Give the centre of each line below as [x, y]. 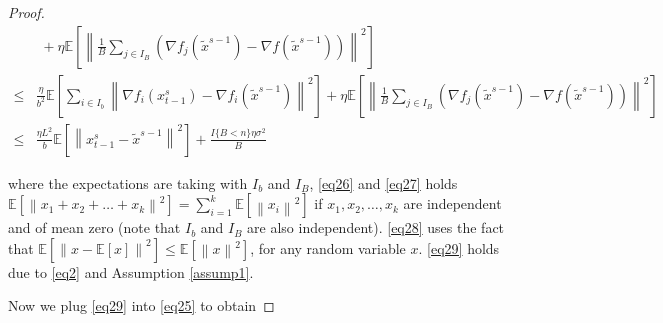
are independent [452, 203]
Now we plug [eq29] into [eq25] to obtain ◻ [141, 305]
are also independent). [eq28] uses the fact [376, 227]
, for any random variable [328, 247]
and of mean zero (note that [94, 227]
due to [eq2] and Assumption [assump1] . [131, 271]
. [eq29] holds [459, 247]
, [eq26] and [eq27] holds [383, 182]
